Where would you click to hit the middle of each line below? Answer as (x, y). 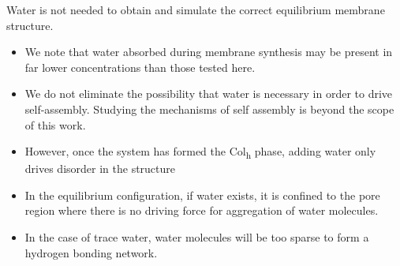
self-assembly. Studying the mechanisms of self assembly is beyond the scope (209, 109)
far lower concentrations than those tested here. (140, 67)
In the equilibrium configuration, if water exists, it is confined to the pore (202, 195)
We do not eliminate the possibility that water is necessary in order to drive (209, 94)
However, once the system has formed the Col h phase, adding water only (200, 152)
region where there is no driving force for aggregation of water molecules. (202, 210)
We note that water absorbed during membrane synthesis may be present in (209, 52)
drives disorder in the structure (100, 169)
